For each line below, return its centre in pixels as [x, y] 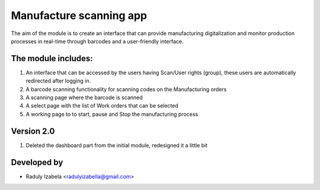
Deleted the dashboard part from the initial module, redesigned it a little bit [117, 145]
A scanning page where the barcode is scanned [84, 97]
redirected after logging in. [58, 81]
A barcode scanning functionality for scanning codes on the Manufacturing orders [126, 89]
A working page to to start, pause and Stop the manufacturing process [112, 114]
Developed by [37, 162]
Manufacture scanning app [79, 15]
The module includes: [52, 58]
